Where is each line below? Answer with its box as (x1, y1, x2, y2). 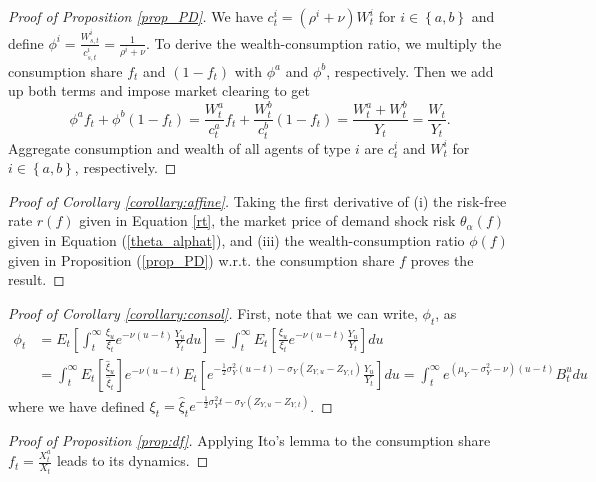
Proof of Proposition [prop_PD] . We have (8, 6, 263, 26)
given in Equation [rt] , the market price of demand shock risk (79, 210, 456, 231)
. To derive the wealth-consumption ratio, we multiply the (145, 32, 502, 53)
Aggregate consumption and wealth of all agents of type (8, 137, 351, 158)
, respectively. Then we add (326, 60, 494, 81)
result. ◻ (8, 269, 65, 290)
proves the (410, 249, 474, 270)
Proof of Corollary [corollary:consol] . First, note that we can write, (8, 302, 418, 323)
